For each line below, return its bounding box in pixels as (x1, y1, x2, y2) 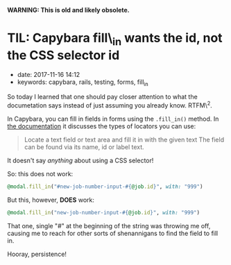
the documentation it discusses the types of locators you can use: (7, 121, 196, 130)
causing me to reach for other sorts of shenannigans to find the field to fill (7, 229, 219, 237)
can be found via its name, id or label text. (24, 142, 144, 151)
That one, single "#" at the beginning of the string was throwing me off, (7, 221, 211, 230)
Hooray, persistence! (7, 250, 67, 258)
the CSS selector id (7, 47, 120, 63)
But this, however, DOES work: (7, 196, 95, 204)
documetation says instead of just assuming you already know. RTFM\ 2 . (7, 100, 213, 110)
